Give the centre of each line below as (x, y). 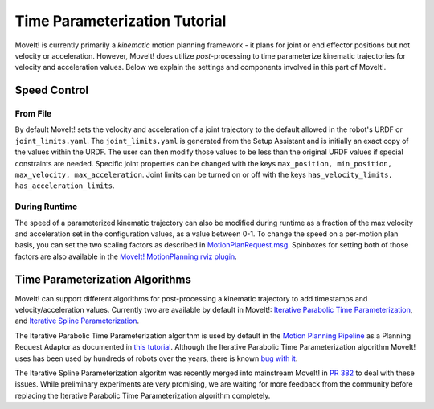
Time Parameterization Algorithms (103, 279)
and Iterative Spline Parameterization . (77, 321)
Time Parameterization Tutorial (121, 21)
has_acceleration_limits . (65, 186)
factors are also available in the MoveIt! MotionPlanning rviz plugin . (126, 256)
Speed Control (52, 90)
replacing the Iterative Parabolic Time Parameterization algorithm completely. (143, 395)
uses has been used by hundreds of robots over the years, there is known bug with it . (156, 358)
